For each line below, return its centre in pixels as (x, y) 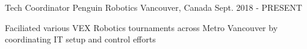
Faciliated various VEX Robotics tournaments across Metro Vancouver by (141, 27)
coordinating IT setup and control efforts (80, 39)
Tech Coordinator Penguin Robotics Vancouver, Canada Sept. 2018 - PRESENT (153, 7)
